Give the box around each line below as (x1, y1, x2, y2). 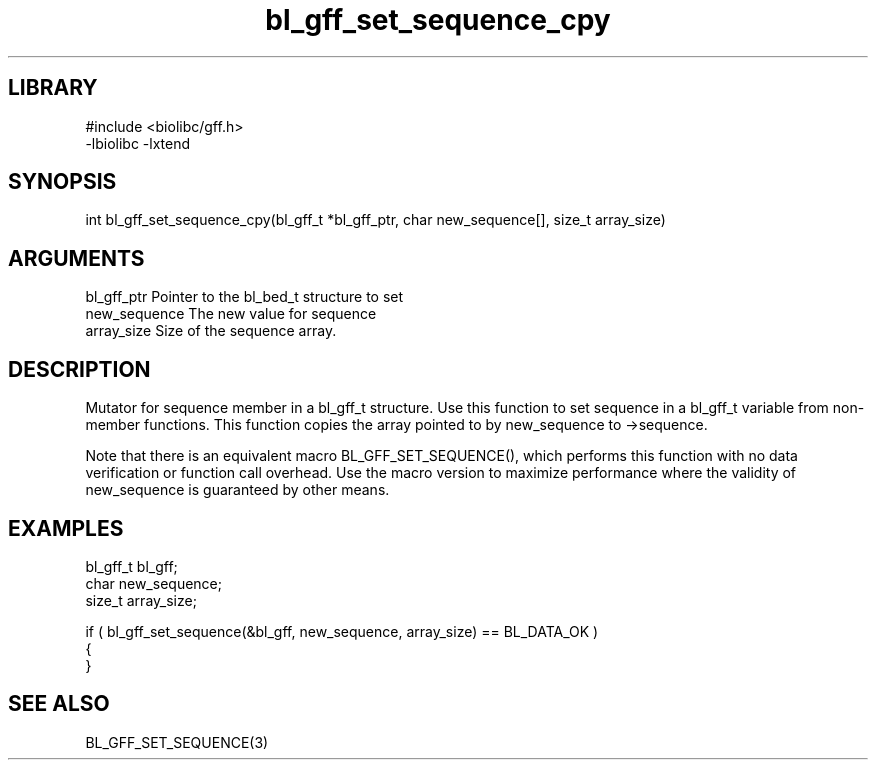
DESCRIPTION (8, 356, 151, 382)
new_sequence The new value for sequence (85, 305, 377, 323)
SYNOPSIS (8, 169, 117, 195)
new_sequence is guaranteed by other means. (85, 481, 390, 499)
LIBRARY (8, 75, 98, 101)
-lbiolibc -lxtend (85, 134, 191, 152)
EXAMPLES (8, 515, 124, 541)
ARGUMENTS (8, 245, 145, 271)
